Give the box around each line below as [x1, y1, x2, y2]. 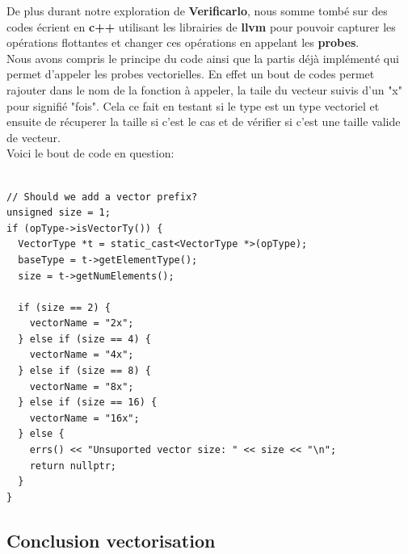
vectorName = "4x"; [29, 349, 134, 361]
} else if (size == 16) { [18, 397, 158, 409]
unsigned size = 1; [6, 207, 111, 219]
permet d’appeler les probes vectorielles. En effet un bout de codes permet [6, 65, 375, 82]
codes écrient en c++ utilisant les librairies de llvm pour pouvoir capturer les [6, 18, 396, 35]
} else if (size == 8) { [18, 365, 151, 377]
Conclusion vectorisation [6, 527, 216, 552]
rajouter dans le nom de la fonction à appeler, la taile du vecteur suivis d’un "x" [6, 81, 402, 98]
